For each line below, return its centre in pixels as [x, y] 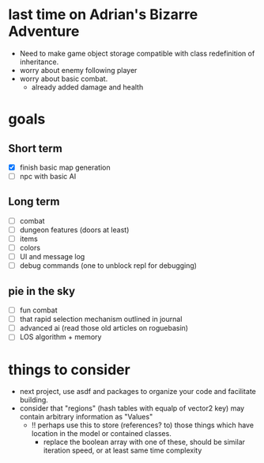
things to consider [69, 369]
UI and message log [52, 257]
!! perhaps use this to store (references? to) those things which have [143, 425]
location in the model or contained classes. [101, 434]
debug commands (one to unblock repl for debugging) [108, 266]
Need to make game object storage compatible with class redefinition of [137, 53]
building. [34, 400]
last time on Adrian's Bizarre [103, 15]
